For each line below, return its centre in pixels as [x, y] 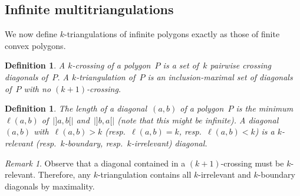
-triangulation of [106, 76]
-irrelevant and [225, 174]
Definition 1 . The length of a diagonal [76, 108]
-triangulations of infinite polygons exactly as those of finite [172, 34]
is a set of [181, 65]
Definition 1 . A [35, 65]
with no [37, 88]
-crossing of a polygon [111, 65]
